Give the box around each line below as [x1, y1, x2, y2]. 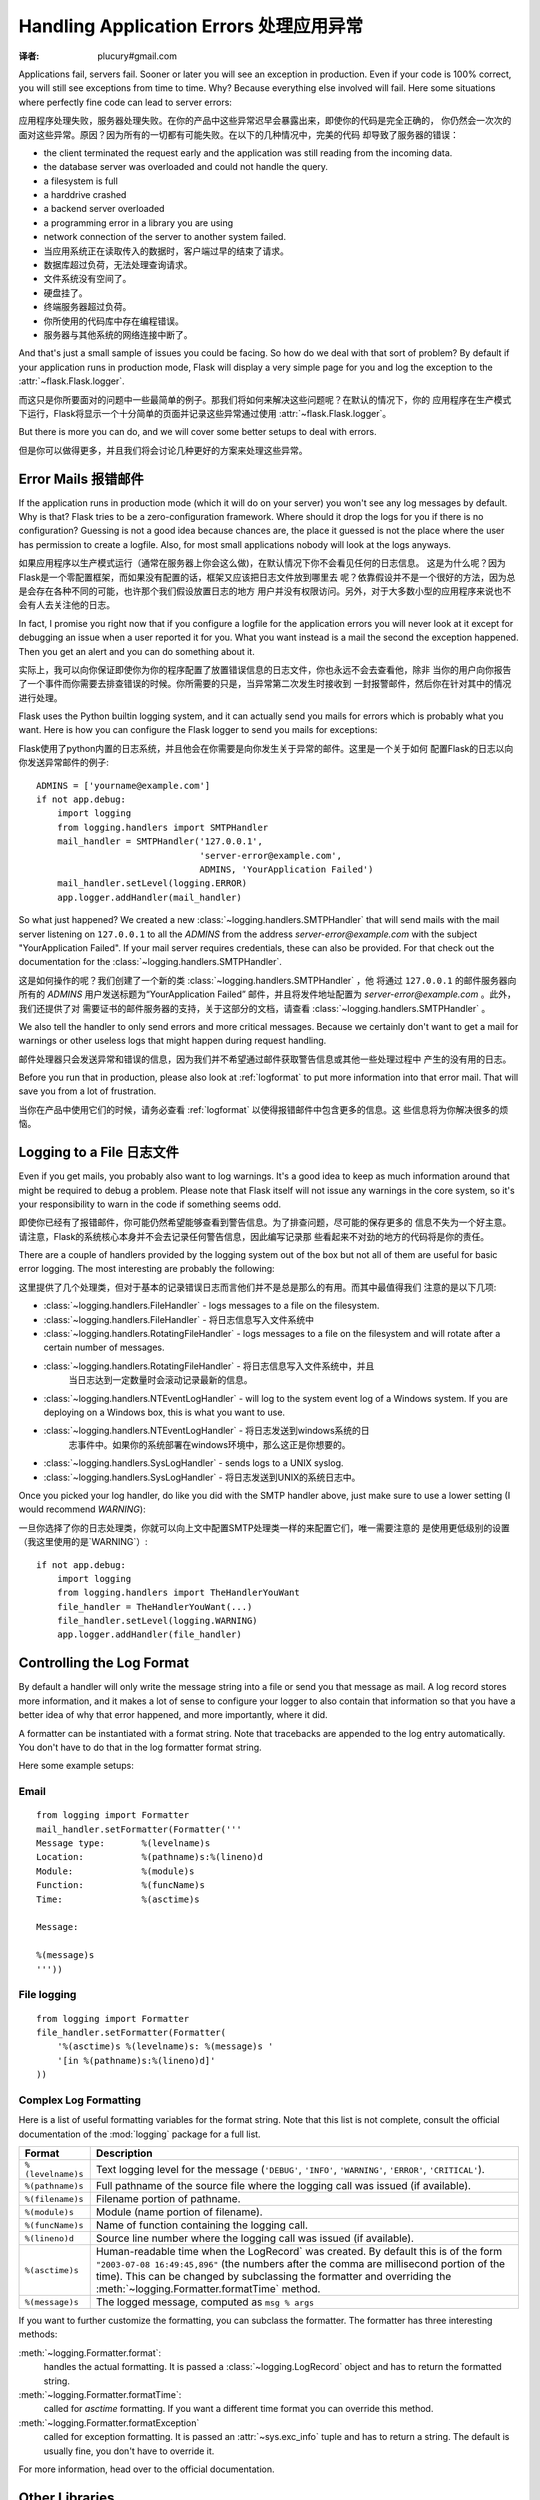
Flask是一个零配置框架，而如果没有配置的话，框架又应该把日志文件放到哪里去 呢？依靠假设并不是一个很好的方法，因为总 [18, 571, 516, 583]
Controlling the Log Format [18, 1655, 190, 1672]
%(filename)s [24, 2193, 84, 2204]
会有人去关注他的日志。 [18, 599, 115, 611]
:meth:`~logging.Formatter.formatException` [18, 2416, 200, 2429]
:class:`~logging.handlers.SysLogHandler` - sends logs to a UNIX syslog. [43, 1457, 344, 1469]
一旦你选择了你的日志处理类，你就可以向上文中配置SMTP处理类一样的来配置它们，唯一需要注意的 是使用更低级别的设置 [18, 1521, 510, 1534]
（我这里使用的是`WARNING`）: [18, 1536, 149, 1548]
